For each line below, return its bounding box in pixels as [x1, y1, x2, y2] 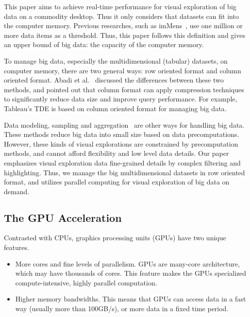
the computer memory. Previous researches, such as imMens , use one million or [4, 20, 243, 31]
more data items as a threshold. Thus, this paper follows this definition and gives [4, 30, 245, 40]
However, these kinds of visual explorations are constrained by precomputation [4, 138, 238, 149]
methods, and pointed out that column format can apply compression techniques [4, 84, 244, 94]
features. [4, 242, 29, 252]
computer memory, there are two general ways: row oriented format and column [4, 65, 241, 75]
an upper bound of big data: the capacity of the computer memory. [4, 39, 204, 50]
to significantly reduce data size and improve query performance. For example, [4, 94, 237, 104]
